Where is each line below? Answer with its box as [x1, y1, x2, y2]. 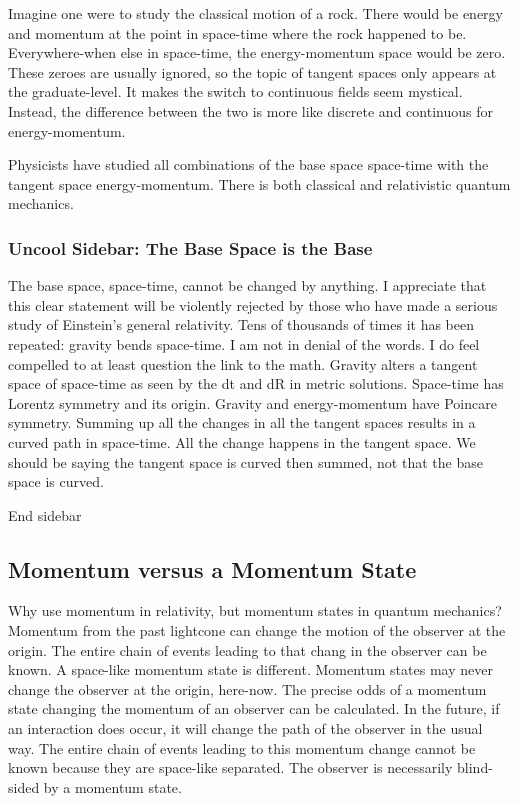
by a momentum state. [43, 776, 182, 797]
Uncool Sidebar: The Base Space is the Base [8, 235, 373, 260]
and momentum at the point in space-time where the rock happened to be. [8, 22, 467, 43]
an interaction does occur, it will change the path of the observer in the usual [8, 718, 483, 739]
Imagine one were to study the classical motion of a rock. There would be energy [8, 3, 503, 23]
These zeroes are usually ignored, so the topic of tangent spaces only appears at [8, 61, 497, 82]
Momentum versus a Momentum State [8, 553, 417, 584]
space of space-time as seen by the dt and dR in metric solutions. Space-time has [8, 373, 504, 394]
